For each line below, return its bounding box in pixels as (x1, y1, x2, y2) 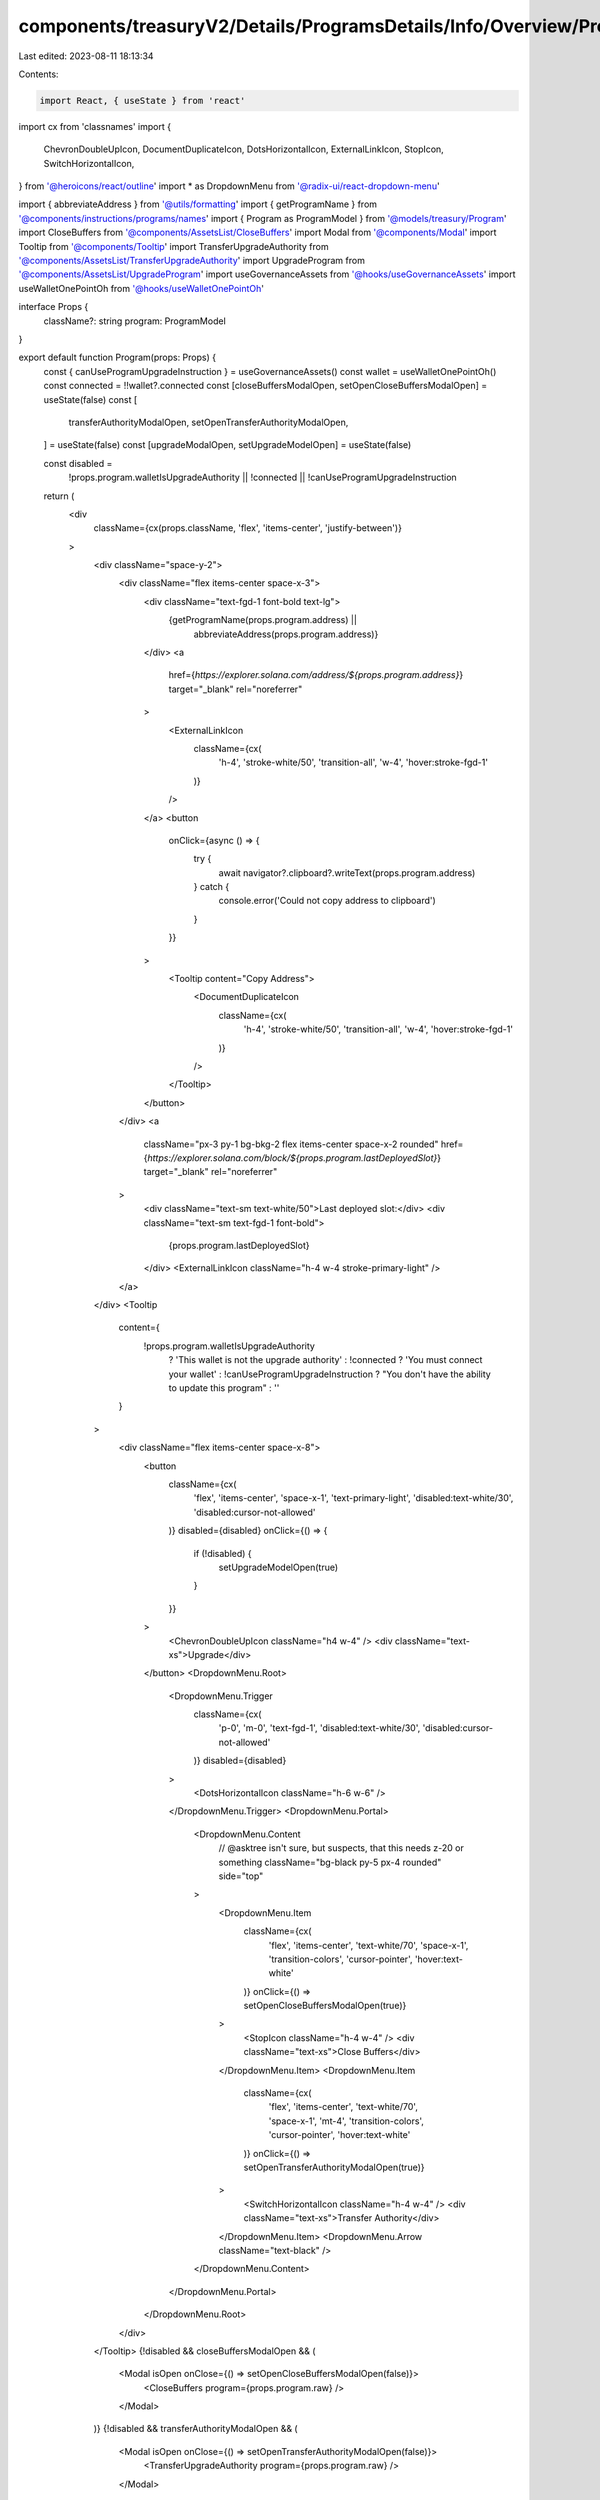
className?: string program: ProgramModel (43, 315, 227, 327)
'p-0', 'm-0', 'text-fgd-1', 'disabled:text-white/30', (218, 1722, 421, 1734)
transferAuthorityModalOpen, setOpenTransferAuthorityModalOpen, (68, 416, 349, 428)
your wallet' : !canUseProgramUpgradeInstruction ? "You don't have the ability (168, 1368, 492, 1380)
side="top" (218, 1870, 264, 1882)
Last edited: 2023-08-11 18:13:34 (18, 50, 154, 62)
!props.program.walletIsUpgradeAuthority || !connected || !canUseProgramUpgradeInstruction (68, 471, 457, 484)
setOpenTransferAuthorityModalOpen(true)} (243, 2161, 425, 2173)
